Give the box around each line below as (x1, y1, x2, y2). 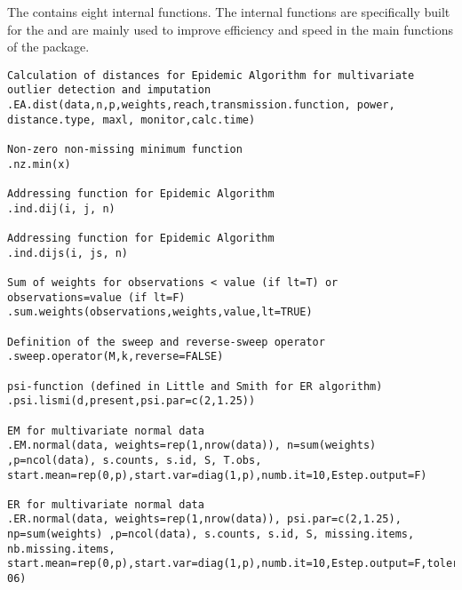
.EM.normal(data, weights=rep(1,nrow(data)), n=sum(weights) (7, 439, 377, 452)
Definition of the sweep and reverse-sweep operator (7, 335, 325, 348)
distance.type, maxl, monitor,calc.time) (7, 113, 256, 126)
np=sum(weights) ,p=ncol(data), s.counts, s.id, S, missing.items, (7, 528, 415, 541)
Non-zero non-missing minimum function (7, 143, 243, 156)
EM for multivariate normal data (7, 424, 204, 437)
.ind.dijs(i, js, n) (7, 246, 129, 259)
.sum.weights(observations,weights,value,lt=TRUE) (7, 306, 313, 319)
